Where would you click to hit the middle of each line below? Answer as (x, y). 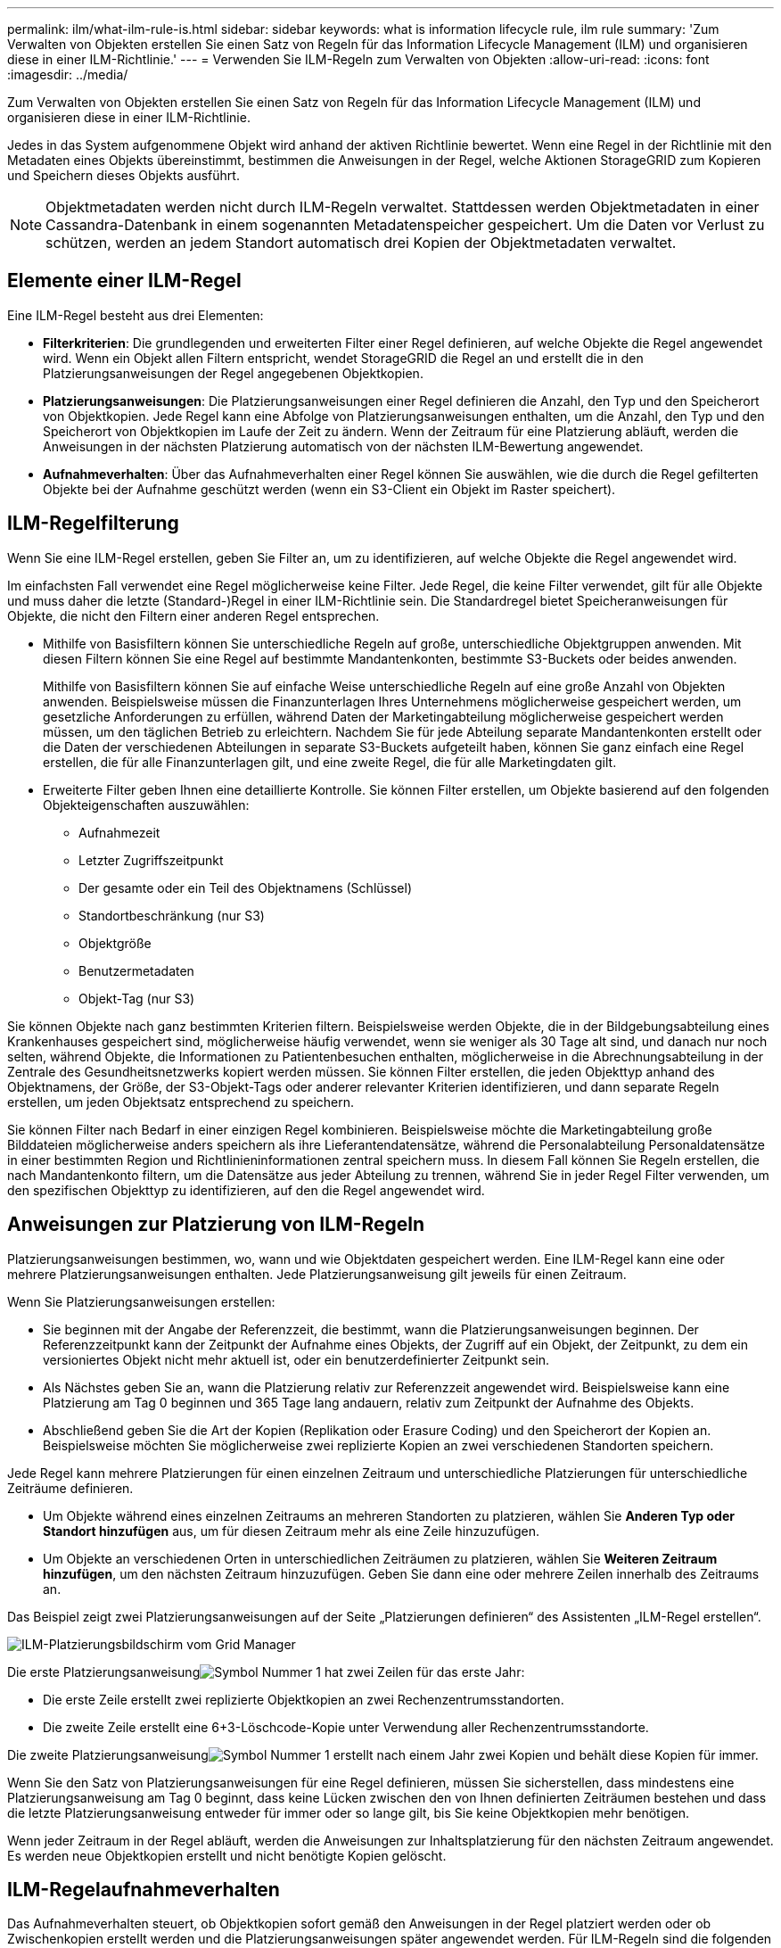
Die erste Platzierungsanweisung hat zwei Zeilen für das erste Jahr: (266, 1671)
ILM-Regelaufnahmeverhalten (144, 1889)
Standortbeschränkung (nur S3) (172, 915)
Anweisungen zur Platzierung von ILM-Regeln (216, 1225)
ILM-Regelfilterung (93, 524)
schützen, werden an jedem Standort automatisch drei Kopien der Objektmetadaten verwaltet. (361, 243)
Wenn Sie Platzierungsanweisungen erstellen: (141, 1301)
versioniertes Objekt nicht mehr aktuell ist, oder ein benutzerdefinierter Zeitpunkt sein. (296, 1359)
